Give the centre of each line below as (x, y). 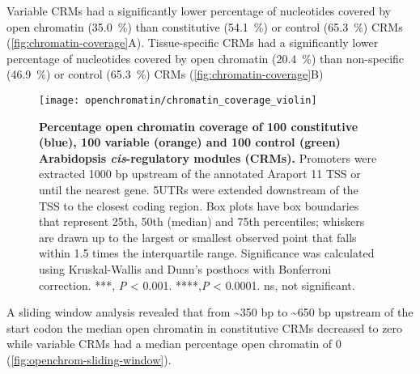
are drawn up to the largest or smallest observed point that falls (198, 237)
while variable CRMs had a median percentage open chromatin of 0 (174, 344)
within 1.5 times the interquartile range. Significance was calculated (207, 253)
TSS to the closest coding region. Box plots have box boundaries (199, 205)
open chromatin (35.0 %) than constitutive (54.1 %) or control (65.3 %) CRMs (205, 26)
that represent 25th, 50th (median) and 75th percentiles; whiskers (202, 221)
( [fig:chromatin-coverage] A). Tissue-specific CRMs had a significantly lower (193, 42)
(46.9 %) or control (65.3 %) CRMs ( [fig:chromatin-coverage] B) (165, 74)
